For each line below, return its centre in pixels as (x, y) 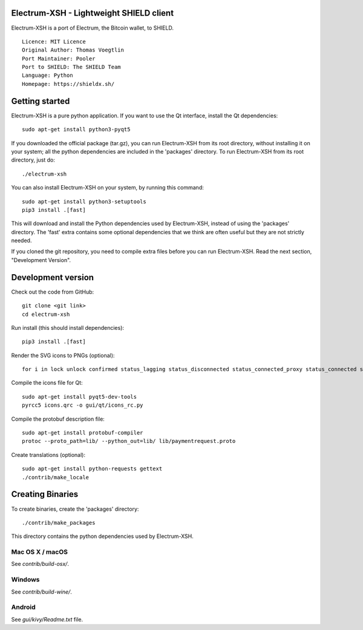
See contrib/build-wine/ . (41, 592)
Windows (25, 580)
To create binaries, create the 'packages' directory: (75, 509)
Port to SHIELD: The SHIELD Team (71, 67)
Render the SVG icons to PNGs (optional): (63, 355)
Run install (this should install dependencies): (67, 327)
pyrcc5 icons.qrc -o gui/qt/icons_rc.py (83, 405)
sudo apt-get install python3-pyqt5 (76, 130)
